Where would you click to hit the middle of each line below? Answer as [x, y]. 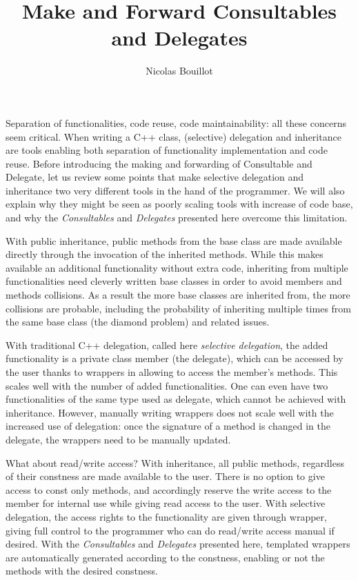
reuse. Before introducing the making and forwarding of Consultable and [159, 163]
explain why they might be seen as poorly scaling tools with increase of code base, [179, 204]
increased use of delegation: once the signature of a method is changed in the [168, 426]
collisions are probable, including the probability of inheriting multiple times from [179, 308]
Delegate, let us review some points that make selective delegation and [155, 177]
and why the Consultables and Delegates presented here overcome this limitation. [177, 218]
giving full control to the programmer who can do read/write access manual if [170, 530]
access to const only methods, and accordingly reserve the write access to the [169, 489]
